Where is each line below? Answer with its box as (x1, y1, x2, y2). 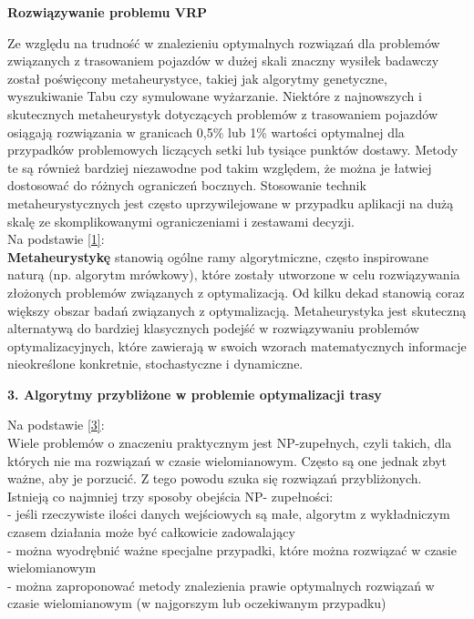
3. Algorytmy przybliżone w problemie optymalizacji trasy (7, 384, 382, 403)
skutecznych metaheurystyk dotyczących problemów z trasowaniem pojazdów (7, 104, 438, 123)
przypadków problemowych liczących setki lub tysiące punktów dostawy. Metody (7, 140, 459, 159)
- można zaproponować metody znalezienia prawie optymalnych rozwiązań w (7, 575, 435, 594)
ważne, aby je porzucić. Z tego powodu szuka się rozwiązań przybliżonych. (7, 469, 422, 488)
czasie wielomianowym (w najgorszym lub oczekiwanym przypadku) (7, 594, 386, 613)
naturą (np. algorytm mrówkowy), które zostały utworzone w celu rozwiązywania (7, 265, 460, 284)
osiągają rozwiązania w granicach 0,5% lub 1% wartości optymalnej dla (7, 122, 405, 141)
